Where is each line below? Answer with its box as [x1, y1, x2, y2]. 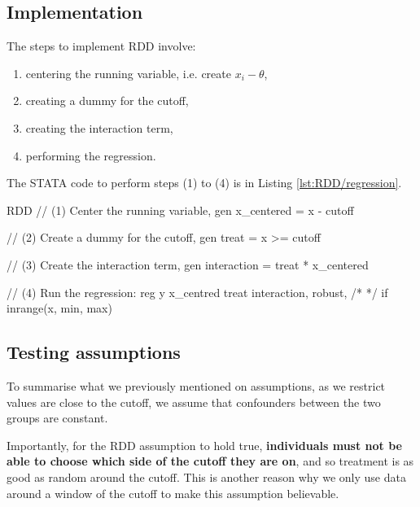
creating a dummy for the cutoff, [25, 92, 189, 109]
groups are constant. [7, 409, 108, 426]
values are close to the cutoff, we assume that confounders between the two [7, 393, 381, 410]
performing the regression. [25, 146, 156, 164]
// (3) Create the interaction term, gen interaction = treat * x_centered [7, 256, 369, 273]
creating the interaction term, [25, 119, 173, 136]
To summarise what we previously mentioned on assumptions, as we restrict [7, 377, 386, 394]
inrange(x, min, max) [7, 299, 112, 317]
